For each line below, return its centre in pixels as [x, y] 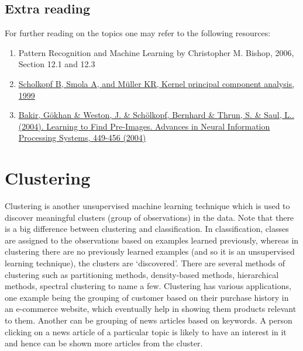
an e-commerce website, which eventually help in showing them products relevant [151, 309]
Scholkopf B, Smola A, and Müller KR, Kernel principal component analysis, [156, 83]
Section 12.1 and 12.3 [57, 64]
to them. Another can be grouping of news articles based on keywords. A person [149, 320]
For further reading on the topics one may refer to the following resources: [138, 33]
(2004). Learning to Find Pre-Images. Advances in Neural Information [144, 126]
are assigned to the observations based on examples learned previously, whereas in [152, 240]
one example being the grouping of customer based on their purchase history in [147, 297]
